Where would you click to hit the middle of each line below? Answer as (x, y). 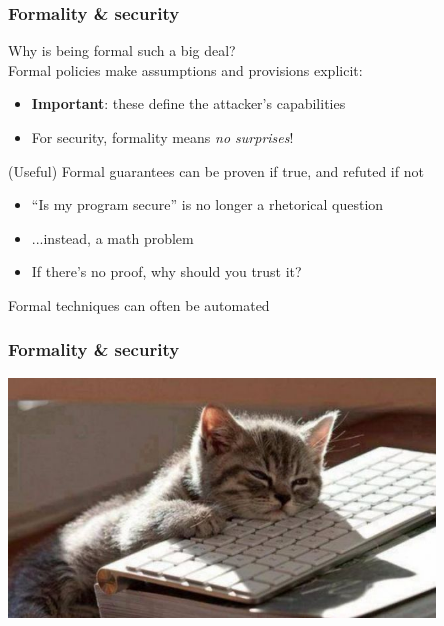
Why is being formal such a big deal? (122, 50)
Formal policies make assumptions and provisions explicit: (185, 69)
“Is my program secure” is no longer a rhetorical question (207, 204)
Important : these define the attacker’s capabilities (188, 103)
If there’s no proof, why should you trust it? (166, 271)
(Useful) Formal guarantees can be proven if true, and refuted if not (216, 170)
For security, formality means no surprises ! (162, 137)
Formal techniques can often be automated (139, 304)
